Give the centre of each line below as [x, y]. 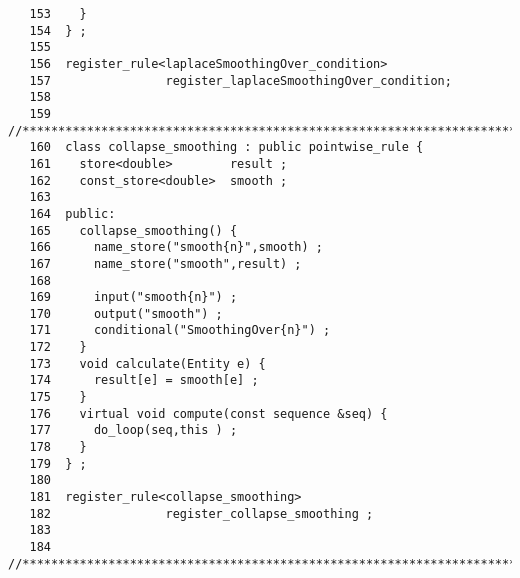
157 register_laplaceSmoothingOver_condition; [240, 80]
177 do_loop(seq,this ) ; [133, 430]
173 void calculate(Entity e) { [147, 363]
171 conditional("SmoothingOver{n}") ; [180, 330]
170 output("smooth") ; [126, 313]
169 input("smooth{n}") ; [133, 297]
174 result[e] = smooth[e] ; [144, 380]
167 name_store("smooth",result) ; [165, 263]
